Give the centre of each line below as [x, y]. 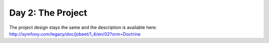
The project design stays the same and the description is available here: [83, 27]
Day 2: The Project [48, 13]
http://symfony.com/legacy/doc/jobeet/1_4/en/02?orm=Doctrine [75, 34]
